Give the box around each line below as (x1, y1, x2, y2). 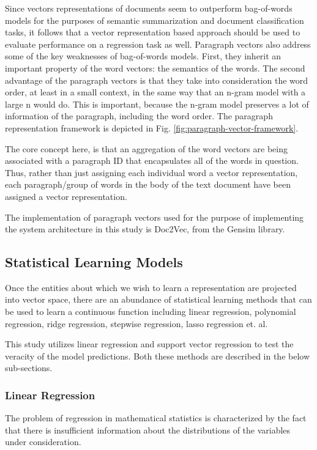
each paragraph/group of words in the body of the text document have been (5, 178, 291, 191)
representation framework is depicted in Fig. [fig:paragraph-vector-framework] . (5, 121, 299, 134)
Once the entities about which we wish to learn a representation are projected (5, 281, 297, 293)
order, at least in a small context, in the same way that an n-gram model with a (5, 86, 306, 98)
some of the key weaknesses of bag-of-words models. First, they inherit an (5, 50, 282, 62)
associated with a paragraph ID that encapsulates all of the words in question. (5, 154, 299, 167)
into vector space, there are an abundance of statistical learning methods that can (5, 293, 312, 306)
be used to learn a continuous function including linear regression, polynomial (5, 305, 296, 318)
